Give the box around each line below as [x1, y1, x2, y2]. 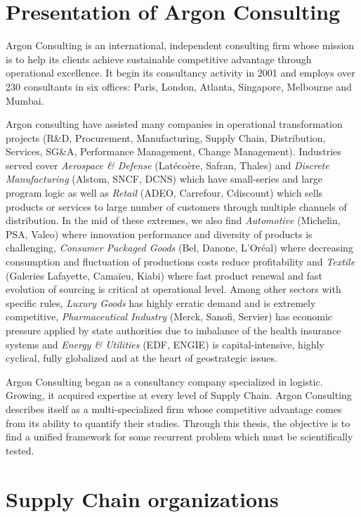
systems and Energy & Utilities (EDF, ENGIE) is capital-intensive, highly [6, 336, 324, 351]
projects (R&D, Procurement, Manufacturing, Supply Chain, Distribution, [6, 130, 326, 145]
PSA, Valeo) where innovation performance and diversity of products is [6, 226, 313, 241]
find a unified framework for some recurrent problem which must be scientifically [6, 429, 353, 444]
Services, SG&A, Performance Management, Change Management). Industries [6, 144, 341, 159]
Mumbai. [6, 93, 44, 107]
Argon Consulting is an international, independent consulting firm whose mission [6, 38, 355, 53]
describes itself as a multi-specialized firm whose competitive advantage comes [6, 401, 342, 416]
